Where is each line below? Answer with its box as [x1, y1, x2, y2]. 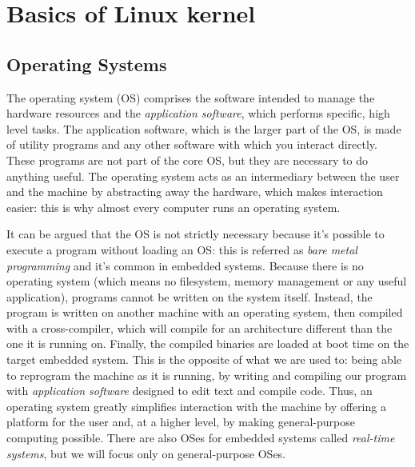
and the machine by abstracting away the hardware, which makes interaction [6, 183, 383, 200]
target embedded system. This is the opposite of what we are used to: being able [6, 351, 401, 368]
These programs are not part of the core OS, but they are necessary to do [6, 151, 369, 168]
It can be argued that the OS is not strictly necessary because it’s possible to [6, 226, 385, 242]
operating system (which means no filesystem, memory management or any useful [6, 273, 407, 289]
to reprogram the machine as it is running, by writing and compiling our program [6, 366, 407, 383]
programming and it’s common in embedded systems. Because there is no [6, 257, 364, 273]
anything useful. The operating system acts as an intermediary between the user [6, 167, 400, 184]
